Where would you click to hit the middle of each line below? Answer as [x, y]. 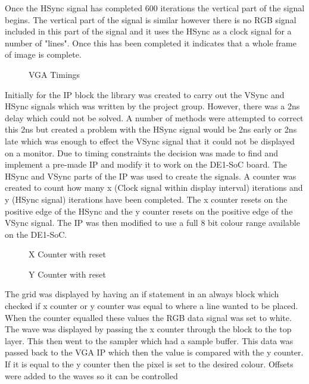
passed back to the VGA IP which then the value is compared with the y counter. [154, 352]
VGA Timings [54, 74]
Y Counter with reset [68, 274]
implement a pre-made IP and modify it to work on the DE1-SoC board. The [146, 164]
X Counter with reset [68, 254]
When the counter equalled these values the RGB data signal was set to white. [148, 317]
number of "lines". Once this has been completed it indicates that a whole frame [151, 43]
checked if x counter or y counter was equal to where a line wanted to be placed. [152, 306]
